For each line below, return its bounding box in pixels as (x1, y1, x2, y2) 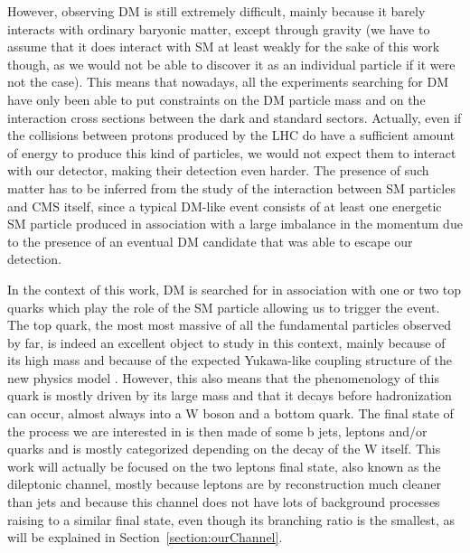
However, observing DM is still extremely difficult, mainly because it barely (7, 2, 426, 20)
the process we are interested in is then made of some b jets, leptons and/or (7, 421, 428, 440)
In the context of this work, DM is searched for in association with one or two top (7, 279, 462, 298)
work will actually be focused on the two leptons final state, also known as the (7, 456, 441, 475)
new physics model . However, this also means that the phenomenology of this (7, 368, 440, 387)
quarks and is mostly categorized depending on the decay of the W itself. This (7, 439, 441, 458)
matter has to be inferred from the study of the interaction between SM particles (7, 178, 456, 197)
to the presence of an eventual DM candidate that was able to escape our (7, 231, 413, 250)
